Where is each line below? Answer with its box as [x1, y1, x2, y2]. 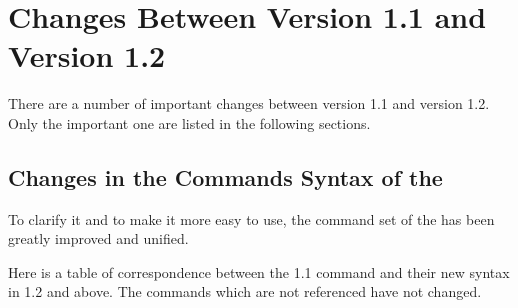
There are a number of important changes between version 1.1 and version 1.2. [8, 93, 490, 114]
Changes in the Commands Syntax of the [8, 161, 443, 192]
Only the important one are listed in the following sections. [8, 112, 371, 133]
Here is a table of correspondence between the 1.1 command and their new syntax [8, 261, 510, 282]
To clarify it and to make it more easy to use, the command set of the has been [8, 208, 495, 229]
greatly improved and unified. [8, 228, 189, 249]
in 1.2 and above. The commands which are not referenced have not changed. [8, 281, 482, 302]
